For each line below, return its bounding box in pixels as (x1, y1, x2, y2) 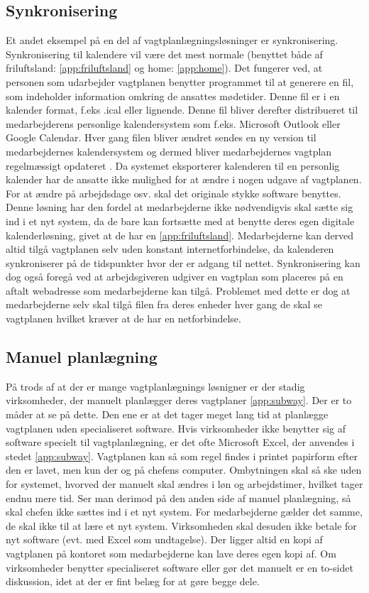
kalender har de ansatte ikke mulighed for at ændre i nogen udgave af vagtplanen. (6, 172, 362, 187)
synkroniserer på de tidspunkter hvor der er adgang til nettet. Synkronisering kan (6, 255, 360, 270)
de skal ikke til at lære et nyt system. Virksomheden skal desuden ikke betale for (6, 518, 357, 533)
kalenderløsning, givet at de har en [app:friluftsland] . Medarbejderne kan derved (6, 227, 354, 242)
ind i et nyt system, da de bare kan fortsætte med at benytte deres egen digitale (6, 213, 355, 228)
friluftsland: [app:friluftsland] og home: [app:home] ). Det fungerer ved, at (6, 60, 323, 75)
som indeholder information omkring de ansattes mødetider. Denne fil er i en (6, 88, 340, 103)
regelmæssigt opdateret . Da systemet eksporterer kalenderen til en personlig (6, 158, 340, 173)
